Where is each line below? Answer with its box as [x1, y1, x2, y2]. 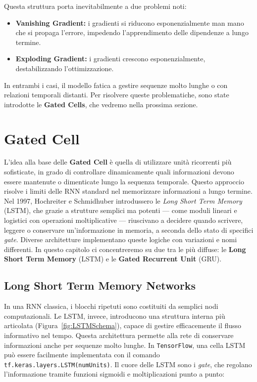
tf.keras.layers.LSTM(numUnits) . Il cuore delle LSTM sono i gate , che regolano [4, 359, 252, 369]
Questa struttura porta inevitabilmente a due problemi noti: [4, 1, 187, 11]
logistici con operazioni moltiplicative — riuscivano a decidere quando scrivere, [4, 215, 243, 225]
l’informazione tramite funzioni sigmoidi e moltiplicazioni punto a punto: [4, 369, 225, 379]
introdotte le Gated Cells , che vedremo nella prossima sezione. [4, 99, 198, 109]
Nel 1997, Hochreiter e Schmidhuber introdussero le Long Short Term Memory [4, 195, 242, 206]
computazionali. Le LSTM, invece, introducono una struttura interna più [4, 310, 225, 321]
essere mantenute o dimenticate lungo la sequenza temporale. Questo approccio [4, 176, 244, 186]
